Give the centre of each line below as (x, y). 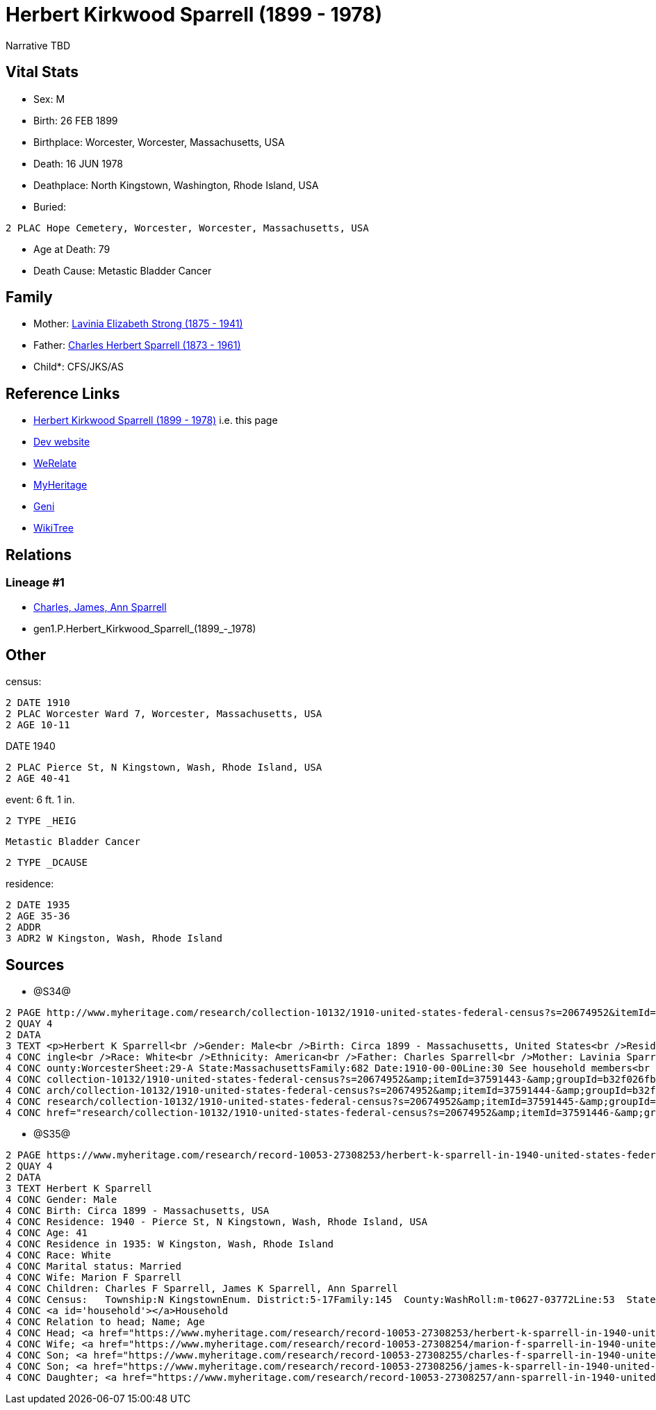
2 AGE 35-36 (38, 916)
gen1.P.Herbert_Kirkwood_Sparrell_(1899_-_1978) (145, 628)
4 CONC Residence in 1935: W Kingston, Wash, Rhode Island (170, 1244)
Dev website (62, 442)
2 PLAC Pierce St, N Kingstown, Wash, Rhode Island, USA (164, 768)
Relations (39, 555)
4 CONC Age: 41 (47, 1233)
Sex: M (49, 99)
